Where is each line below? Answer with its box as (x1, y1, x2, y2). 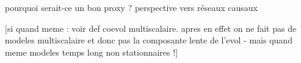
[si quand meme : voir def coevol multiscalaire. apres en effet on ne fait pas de (5, 21, 297, 34)
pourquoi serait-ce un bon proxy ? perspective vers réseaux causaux (5, 1, 258, 13)
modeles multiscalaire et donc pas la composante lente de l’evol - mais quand (5, 34, 292, 46)
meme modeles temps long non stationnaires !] (5, 45, 178, 58)
